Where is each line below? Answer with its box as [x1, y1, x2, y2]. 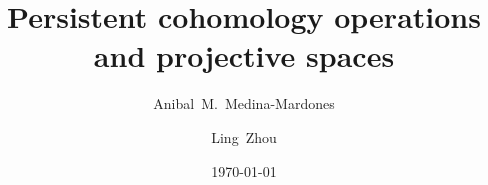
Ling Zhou [211, 126, 277, 147]
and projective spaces [93, 35, 395, 76]
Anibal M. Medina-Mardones [153, 93, 335, 114]
